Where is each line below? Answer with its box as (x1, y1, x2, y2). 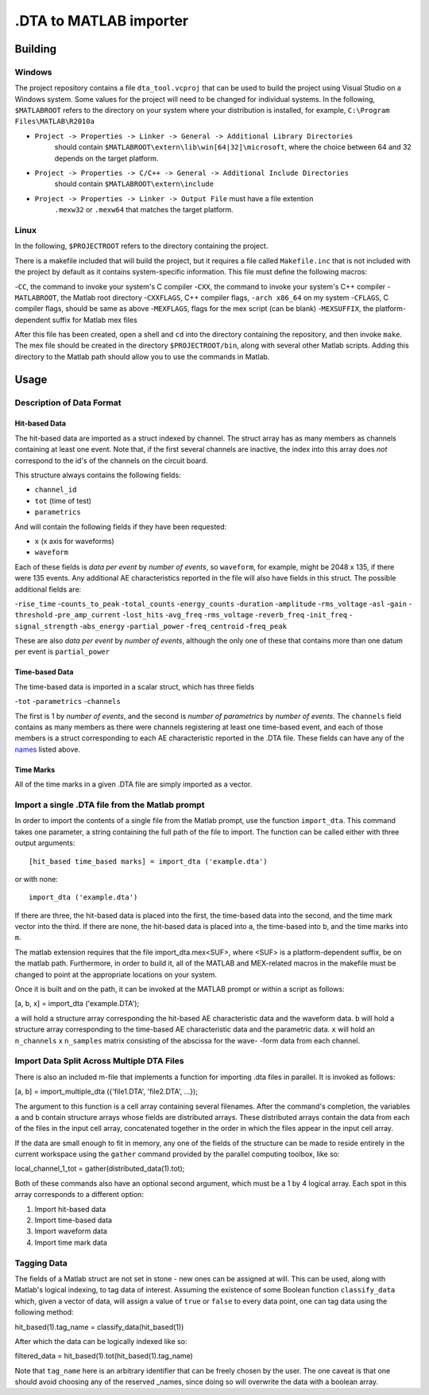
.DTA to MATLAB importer (14, 12, 189, 29)
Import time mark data (34, 1238, 107, 1247)
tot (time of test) (34, 495, 91, 505)
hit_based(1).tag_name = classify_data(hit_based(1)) (14, 1322, 184, 1331)
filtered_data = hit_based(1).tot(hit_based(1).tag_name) (14, 1351, 194, 1361)
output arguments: (14, 838, 75, 848)
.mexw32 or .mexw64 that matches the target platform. (54, 205, 234, 215)
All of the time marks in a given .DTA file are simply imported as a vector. (14, 779, 253, 789)
